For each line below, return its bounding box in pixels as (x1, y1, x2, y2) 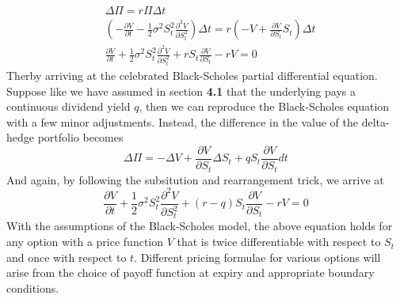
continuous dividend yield (6, 98, 131, 115)
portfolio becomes (37, 129, 124, 146)
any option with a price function (6, 233, 164, 250)
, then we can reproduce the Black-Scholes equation (139, 98, 390, 115)
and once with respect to (6, 248, 127, 265)
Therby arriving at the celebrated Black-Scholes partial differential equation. (6, 67, 378, 84)
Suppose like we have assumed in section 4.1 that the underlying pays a (6, 82, 356, 99)
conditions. (6, 279, 59, 296)
